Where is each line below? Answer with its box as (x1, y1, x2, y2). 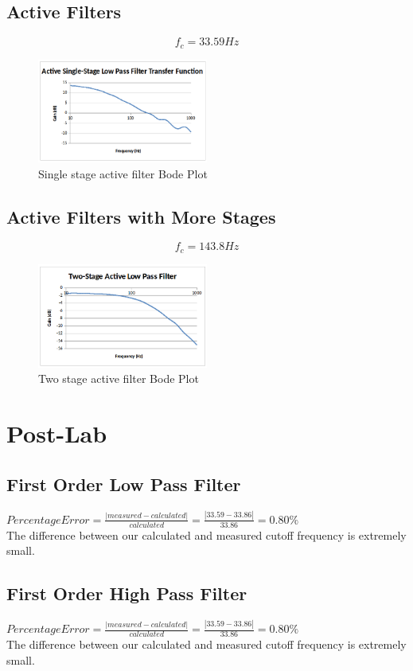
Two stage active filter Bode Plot (38, 370, 199, 387)
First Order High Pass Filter (6, 581, 247, 606)
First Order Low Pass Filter (6, 471, 241, 496)
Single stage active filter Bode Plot (38, 165, 208, 181)
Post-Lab (6, 417, 107, 450)
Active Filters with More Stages (6, 204, 276, 228)
